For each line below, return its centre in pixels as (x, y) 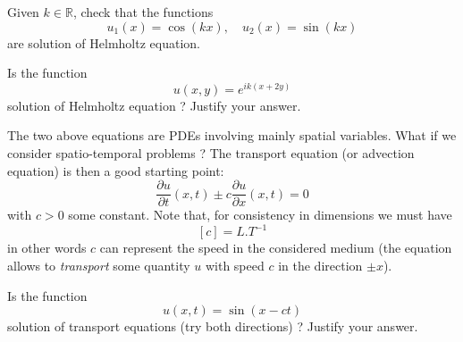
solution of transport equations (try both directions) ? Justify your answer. (213, 326)
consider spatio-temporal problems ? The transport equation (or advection (211, 153)
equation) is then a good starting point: (116, 170)
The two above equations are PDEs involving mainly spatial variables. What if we (232, 135)
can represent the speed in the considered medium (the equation (276, 248)
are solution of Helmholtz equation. (104, 42)
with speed (235, 265)
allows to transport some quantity (99, 265)
